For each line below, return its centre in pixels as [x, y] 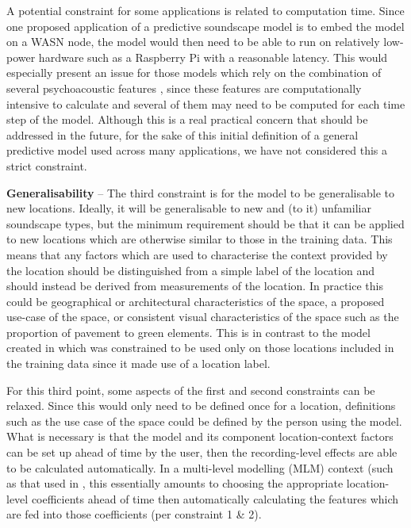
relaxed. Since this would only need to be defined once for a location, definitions [201, 406]
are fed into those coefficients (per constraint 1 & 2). [134, 514]
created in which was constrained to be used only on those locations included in [200, 348]
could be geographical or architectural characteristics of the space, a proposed [196, 301]
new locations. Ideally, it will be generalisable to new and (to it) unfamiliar [189, 208]
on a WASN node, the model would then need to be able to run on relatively [193, 42]
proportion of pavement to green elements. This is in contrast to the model [188, 332]
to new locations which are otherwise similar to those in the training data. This [200, 239]
